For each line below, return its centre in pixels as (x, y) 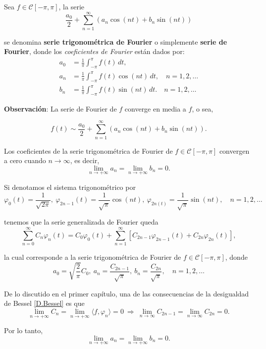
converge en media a (155, 108)
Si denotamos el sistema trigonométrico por (70, 187)
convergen (234, 150)
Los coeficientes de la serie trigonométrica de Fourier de (88, 150)
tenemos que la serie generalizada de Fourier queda (81, 222)
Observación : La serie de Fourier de (60, 108)
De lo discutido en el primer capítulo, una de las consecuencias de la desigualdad (127, 293)
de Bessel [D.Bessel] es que (44, 303)
